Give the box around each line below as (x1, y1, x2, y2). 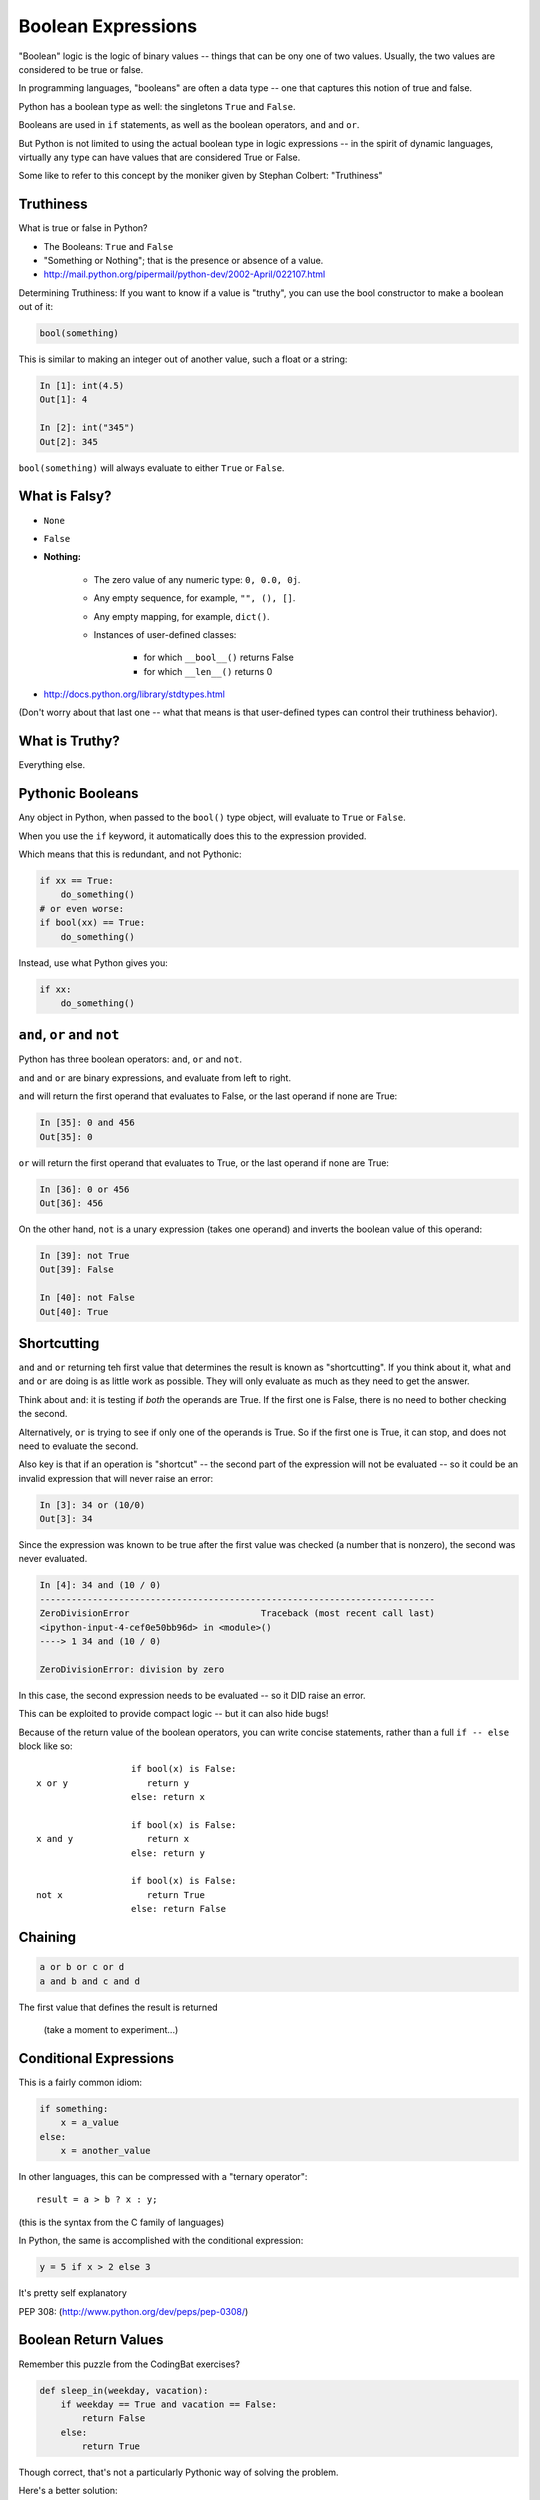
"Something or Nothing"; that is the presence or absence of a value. (43, 254, 324, 266)
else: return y (130, 1847, 205, 1859)
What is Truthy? (18, 733, 120, 750)
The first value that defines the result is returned (18, 2001, 219, 2013)
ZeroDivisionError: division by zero (39, 1663, 225, 1675)
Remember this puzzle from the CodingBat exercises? (18, 2358, 240, 2370)
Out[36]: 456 (39, 1197, 104, 1209)
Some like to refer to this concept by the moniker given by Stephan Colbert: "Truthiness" (18, 170, 384, 182)
